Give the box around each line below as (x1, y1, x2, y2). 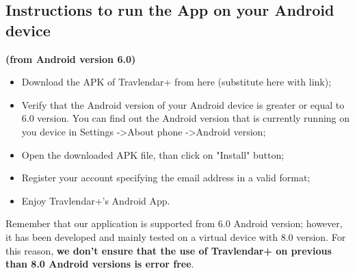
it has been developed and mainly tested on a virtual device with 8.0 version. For (5, 229, 346, 244)
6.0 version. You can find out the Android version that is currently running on (21, 111, 350, 125)
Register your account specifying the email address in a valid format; (21, 170, 311, 185)
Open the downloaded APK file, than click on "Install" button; (21, 147, 285, 161)
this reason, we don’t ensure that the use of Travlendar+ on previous (5, 243, 332, 257)
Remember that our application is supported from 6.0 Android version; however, (5, 216, 343, 231)
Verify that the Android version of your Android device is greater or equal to (21, 97, 345, 112)
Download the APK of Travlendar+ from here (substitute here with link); (21, 75, 332, 89)
